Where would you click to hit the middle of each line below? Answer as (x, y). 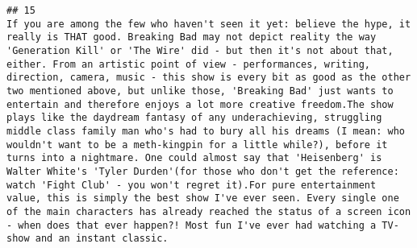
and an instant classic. (102, 239)
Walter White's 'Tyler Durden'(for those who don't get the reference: (203, 171)
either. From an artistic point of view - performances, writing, (189, 64)
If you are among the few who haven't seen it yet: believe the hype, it (209, 24)
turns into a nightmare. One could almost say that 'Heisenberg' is (194, 158)
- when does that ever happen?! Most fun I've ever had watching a (192, 225)
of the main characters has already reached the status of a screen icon (209, 211)
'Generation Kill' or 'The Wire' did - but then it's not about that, (200, 50)
